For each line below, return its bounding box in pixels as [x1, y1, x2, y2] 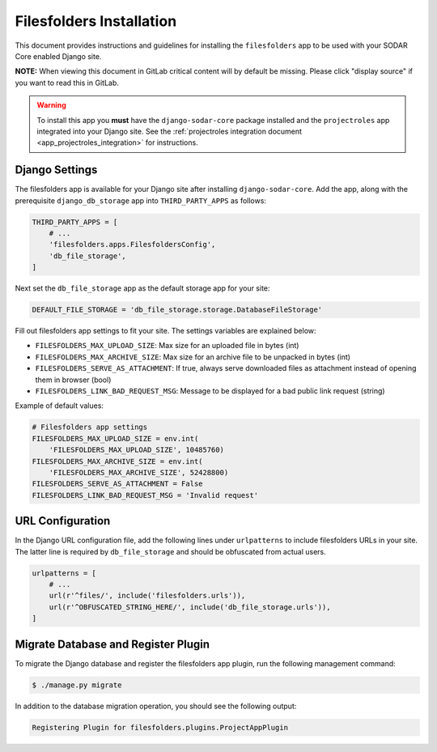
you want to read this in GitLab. [15, 78, 119, 87]
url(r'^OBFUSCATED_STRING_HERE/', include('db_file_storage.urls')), [49, 602, 331, 611]
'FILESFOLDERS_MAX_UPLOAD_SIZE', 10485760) [49, 445, 224, 455]
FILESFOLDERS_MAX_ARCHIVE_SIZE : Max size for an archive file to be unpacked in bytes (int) [35, 352, 351, 362]
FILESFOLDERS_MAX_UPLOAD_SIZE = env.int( [32, 434, 199, 443]
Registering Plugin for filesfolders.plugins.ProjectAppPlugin [32, 723, 289, 732]
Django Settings [15, 163, 98, 177]
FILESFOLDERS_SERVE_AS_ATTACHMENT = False [32, 479, 203, 489]
